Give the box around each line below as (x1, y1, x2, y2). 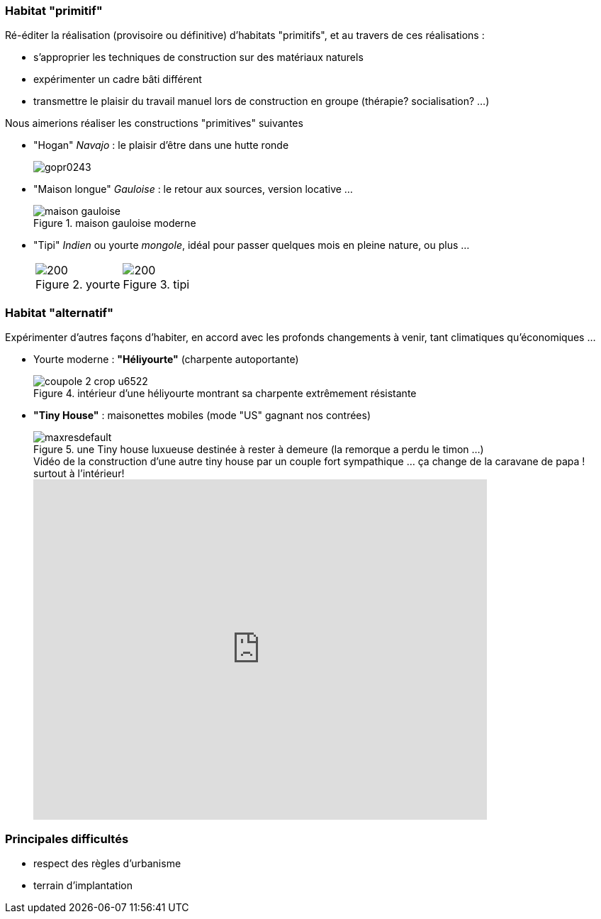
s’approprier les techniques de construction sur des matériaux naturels (33, 51, 364, 64)
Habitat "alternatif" (5, 305, 114, 320)
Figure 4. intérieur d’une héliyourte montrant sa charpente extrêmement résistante (33, 387, 417, 400)
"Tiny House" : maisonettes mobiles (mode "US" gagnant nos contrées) (33, 409, 371, 422)
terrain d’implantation (33, 879, 133, 891)
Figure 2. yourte (35, 277, 120, 292)
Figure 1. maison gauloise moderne (33, 217, 196, 230)
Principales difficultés (5, 831, 129, 846)
